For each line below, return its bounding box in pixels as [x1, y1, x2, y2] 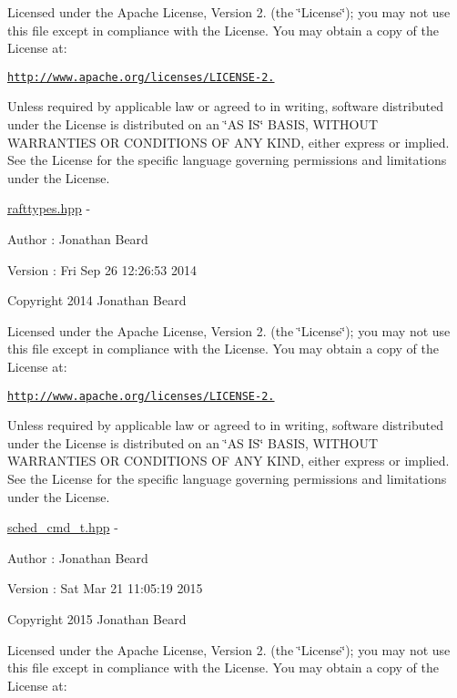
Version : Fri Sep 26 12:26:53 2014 [7, 260, 198, 279]
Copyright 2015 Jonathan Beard [7, 609, 187, 628]
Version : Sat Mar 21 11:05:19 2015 [7, 579, 203, 598]
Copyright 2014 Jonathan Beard [7, 291, 187, 310]
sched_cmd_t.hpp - [7, 518, 118, 537]
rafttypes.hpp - [7, 199, 91, 218]
